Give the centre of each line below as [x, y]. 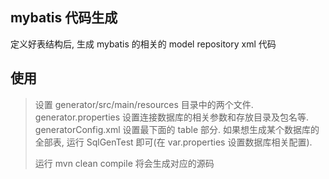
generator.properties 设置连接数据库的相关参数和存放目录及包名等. [172, 117]
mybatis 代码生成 [64, 18]
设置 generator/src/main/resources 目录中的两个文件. [144, 104]
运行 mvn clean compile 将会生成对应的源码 [124, 163]
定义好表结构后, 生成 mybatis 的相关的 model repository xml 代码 [143, 44]
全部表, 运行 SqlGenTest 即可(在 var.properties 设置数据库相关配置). [173, 142]
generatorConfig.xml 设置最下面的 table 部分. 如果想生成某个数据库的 [177, 129]
